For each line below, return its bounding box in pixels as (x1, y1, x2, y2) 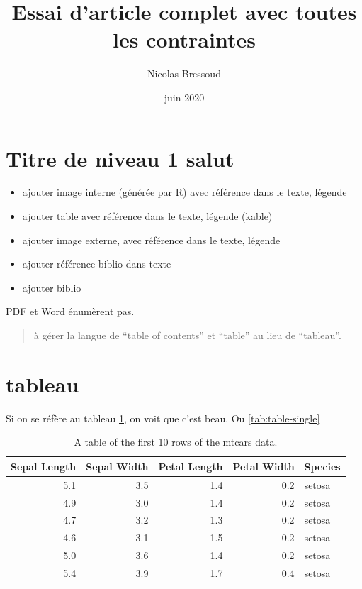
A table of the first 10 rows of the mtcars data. (74, 434, 278, 449)
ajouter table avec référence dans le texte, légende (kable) (22, 209, 273, 224)
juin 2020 (164, 89, 205, 104)
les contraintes (113, 25, 256, 54)
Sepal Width (86, 458, 149, 473)
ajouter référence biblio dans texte (22, 256, 171, 271)
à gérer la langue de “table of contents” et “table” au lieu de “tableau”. (33, 328, 341, 342)
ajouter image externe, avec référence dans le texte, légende (22, 232, 281, 247)
